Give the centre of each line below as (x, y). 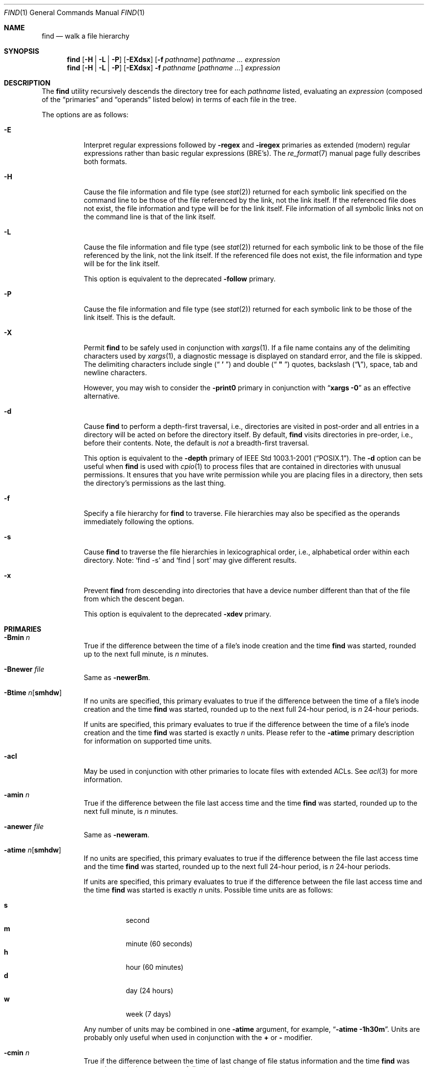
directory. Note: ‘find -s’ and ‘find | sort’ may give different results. (190, 560)
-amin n (17, 795)
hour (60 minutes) (155, 967)
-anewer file (24, 826)
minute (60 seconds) (159, 944)
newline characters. (115, 373)
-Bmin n (17, 637)
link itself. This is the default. (129, 317)
